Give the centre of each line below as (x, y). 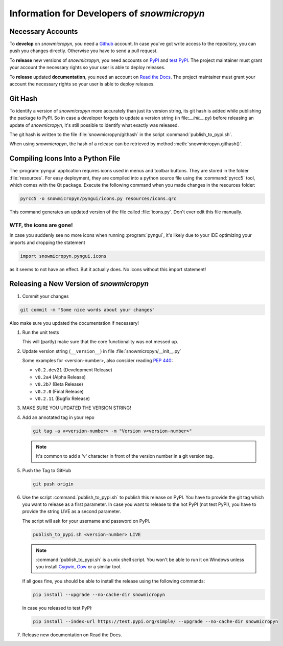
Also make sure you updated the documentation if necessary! (74, 323)
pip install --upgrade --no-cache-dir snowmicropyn (99, 594)
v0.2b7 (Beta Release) (59, 384)
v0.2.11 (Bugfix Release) (63, 398)
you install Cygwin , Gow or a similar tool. (79, 567)
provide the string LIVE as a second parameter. (72, 511)
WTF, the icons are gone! (41, 225)
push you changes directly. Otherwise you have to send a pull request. (84, 51)
